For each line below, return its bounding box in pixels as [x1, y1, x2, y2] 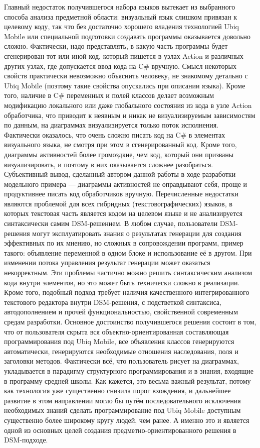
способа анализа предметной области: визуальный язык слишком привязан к [4, 11, 237, 22]
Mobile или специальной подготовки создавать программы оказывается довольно [4, 31, 251, 41]
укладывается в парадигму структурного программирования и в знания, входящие [4, 365, 254, 376]
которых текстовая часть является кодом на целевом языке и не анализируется [4, 208, 242, 218]
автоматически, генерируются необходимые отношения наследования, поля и [4, 346, 238, 356]
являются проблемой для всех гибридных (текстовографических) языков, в [4, 198, 232, 208]
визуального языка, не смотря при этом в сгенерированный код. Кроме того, [4, 139, 237, 150]
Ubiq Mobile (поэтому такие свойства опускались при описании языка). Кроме [4, 80, 245, 90]
